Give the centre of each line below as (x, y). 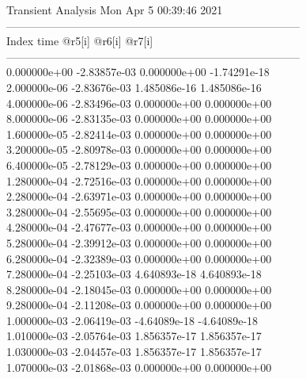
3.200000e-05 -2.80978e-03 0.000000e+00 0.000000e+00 (139, 149)
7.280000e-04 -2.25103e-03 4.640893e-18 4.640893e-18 (134, 274)
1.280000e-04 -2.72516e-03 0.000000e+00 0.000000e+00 (139, 180)
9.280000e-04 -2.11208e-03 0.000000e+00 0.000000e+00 (139, 305)
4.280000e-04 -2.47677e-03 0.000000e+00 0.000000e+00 (139, 227)
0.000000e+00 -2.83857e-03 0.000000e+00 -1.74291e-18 (138, 72)
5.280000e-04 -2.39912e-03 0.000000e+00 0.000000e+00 (139, 242)
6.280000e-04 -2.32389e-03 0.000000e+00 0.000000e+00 (139, 258)
